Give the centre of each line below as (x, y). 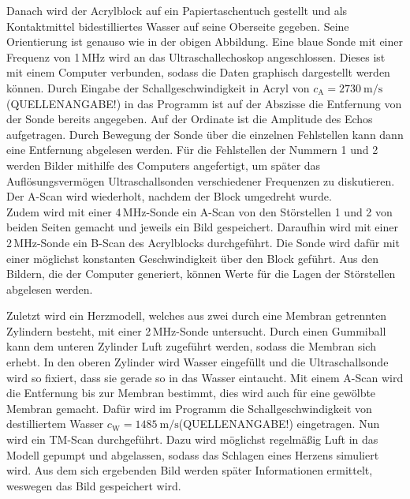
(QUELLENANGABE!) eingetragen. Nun (279, 424)
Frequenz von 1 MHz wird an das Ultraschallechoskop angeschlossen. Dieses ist (196, 56)
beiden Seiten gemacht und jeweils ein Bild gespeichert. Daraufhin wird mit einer (202, 227)
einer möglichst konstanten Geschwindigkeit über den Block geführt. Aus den (193, 258)
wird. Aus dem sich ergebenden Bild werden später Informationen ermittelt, (190, 470)
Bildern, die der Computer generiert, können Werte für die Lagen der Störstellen (201, 274)
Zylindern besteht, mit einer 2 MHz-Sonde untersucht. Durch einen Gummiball (196, 330)
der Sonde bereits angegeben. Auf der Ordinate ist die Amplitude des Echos (190, 119)
